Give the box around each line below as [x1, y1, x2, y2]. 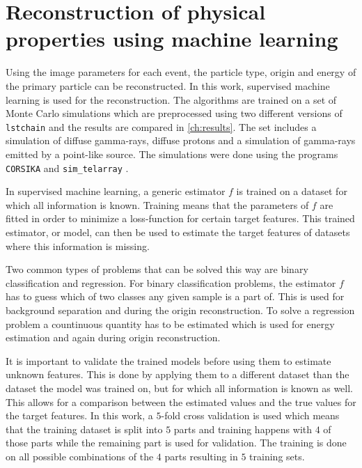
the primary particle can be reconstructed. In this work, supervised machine [6, 78, 330, 93]
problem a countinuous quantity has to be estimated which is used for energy [6, 316, 335, 331]
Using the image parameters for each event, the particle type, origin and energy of [6, 65, 356, 79]
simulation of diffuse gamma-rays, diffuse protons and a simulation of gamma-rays [6, 133, 356, 148]
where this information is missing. [6, 238, 150, 253]
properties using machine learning [6, 24, 338, 53]
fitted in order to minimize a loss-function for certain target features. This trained [6, 211, 355, 226]
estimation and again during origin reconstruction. [6, 330, 221, 345]
